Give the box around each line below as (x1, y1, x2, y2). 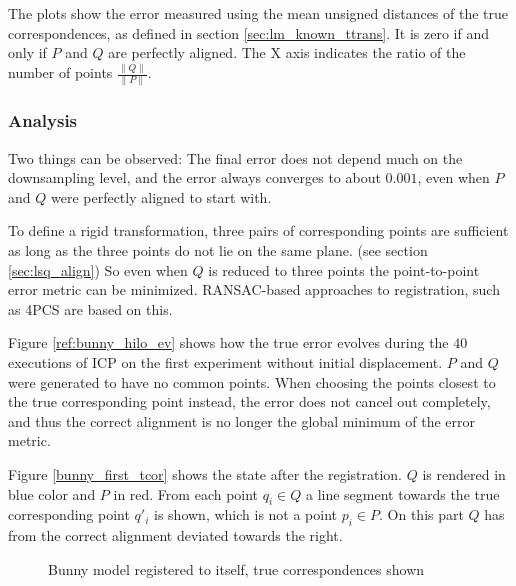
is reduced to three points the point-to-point (208, 259, 480, 280)
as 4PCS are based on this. (8, 298, 173, 319)
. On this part (379, 504, 464, 525)
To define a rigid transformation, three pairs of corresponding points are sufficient (8, 220, 509, 241)
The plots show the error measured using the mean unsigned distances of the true (8, 3, 509, 23)
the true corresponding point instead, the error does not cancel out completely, (8, 391, 491, 412)
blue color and (8, 483, 96, 504)
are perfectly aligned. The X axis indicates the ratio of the (108, 42, 466, 63)
